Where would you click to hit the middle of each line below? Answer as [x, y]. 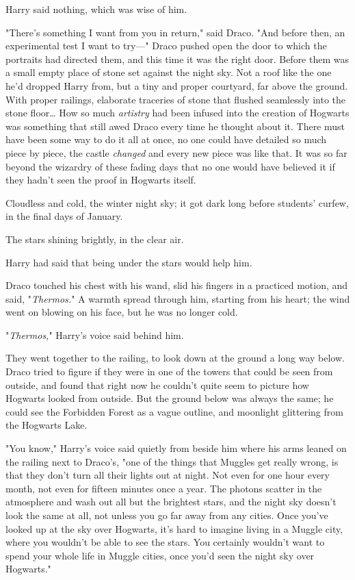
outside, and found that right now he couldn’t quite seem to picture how [157, 384]
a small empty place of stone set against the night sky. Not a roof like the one [169, 72]
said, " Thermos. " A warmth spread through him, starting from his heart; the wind [178, 298]
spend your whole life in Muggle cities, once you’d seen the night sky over [160, 555]
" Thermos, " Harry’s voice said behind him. [95, 335]
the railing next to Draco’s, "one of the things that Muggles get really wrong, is [172, 461]
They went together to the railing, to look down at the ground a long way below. [175, 358]
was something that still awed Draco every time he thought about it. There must [175, 126]
